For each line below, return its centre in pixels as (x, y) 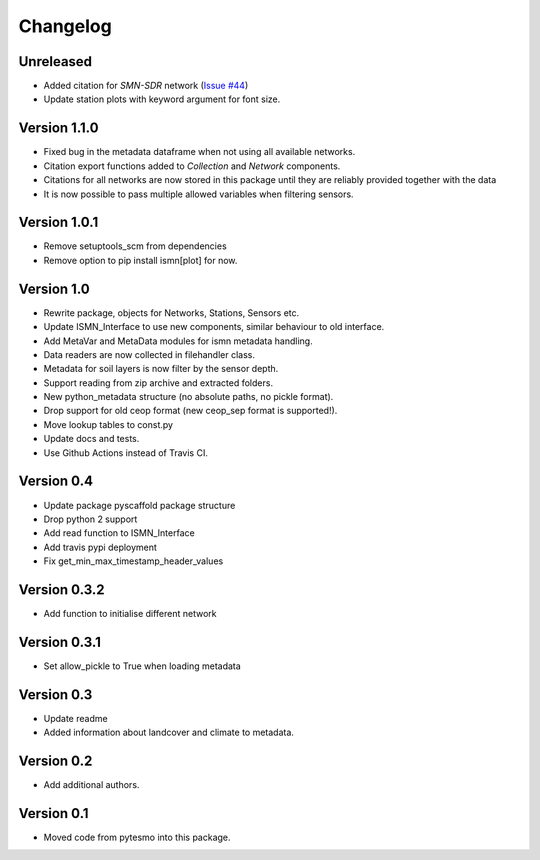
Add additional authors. (91, 785)
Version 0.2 (55, 761)
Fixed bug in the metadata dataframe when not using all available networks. (199, 152)
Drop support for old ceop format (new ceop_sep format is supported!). (190, 411)
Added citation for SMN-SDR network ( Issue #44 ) (146, 86)
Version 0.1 (53, 813)
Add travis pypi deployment (100, 547)
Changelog (65, 26)
